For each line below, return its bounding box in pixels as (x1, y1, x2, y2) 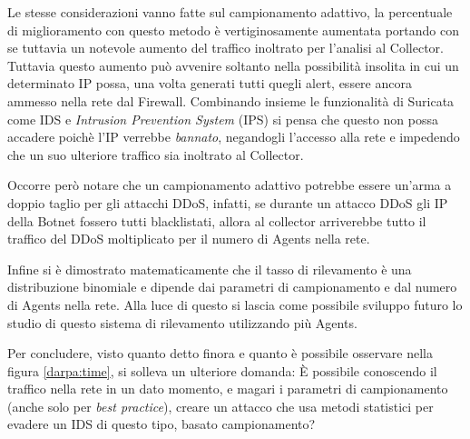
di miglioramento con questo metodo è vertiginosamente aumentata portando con (7, 20, 460, 39)
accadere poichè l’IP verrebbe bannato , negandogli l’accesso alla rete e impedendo (7, 127, 460, 146)
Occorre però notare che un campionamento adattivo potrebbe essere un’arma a (7, 175, 452, 195)
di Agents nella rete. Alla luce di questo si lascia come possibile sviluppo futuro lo (7, 294, 463, 314)
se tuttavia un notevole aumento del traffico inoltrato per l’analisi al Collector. (7, 38, 444, 57)
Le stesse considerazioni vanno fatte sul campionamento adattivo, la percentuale (7, 3, 453, 21)
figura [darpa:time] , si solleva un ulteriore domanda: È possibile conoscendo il (7, 361, 437, 380)
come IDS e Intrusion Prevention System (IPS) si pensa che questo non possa (7, 109, 438, 128)
